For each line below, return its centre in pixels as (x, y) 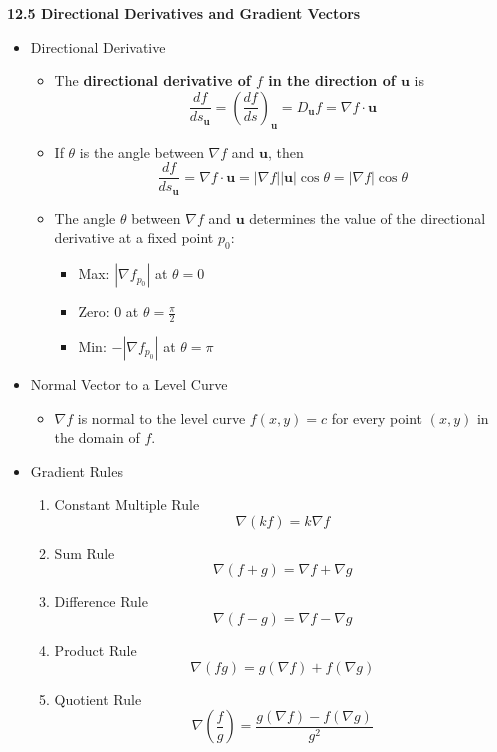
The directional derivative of (152, 80)
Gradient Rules (76, 470)
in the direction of (332, 80)
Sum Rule (84, 552)
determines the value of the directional (367, 217)
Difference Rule (101, 601)
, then (286, 151)
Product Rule (95, 650)
